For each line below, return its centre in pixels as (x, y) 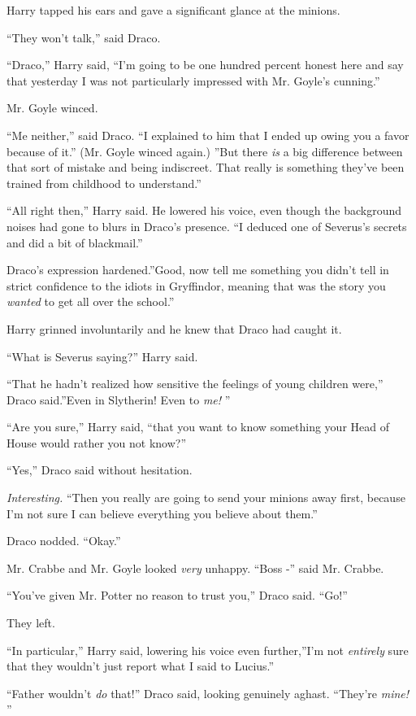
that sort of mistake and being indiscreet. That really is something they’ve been (206, 167)
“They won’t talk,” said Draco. (84, 37)
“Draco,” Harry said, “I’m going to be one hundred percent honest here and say (205, 65)
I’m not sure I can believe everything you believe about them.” (162, 513)
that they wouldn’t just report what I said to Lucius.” (141, 666)
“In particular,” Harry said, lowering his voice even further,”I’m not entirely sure (208, 650)
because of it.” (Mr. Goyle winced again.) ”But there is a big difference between (205, 151)
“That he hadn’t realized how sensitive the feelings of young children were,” (195, 384)
